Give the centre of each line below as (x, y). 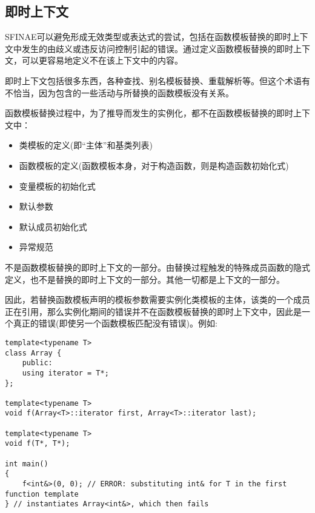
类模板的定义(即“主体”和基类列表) (86, 145)
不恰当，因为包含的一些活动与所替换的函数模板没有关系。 (119, 92)
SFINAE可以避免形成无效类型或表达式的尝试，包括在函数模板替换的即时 (148, 37)
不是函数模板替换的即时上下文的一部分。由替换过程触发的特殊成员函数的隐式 (157, 267)
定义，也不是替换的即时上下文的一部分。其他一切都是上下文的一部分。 (145, 279)
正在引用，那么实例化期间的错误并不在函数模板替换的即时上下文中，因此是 (153, 311)
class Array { (33, 353)
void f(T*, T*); (38, 444)
